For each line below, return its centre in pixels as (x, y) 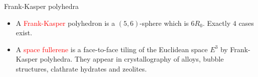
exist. (24, 33)
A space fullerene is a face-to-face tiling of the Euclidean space (112, 49)
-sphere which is (164, 23)
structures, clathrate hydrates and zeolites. (81, 68)
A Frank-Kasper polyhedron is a (65, 23)
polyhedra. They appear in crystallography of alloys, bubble (132, 59)
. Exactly (217, 23)
